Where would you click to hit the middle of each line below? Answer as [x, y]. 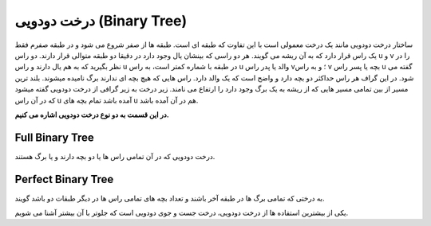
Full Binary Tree [55, 137]
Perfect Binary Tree [64, 179]
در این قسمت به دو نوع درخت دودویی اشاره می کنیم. [92, 115]
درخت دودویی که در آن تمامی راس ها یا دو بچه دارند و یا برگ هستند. [115, 156]
